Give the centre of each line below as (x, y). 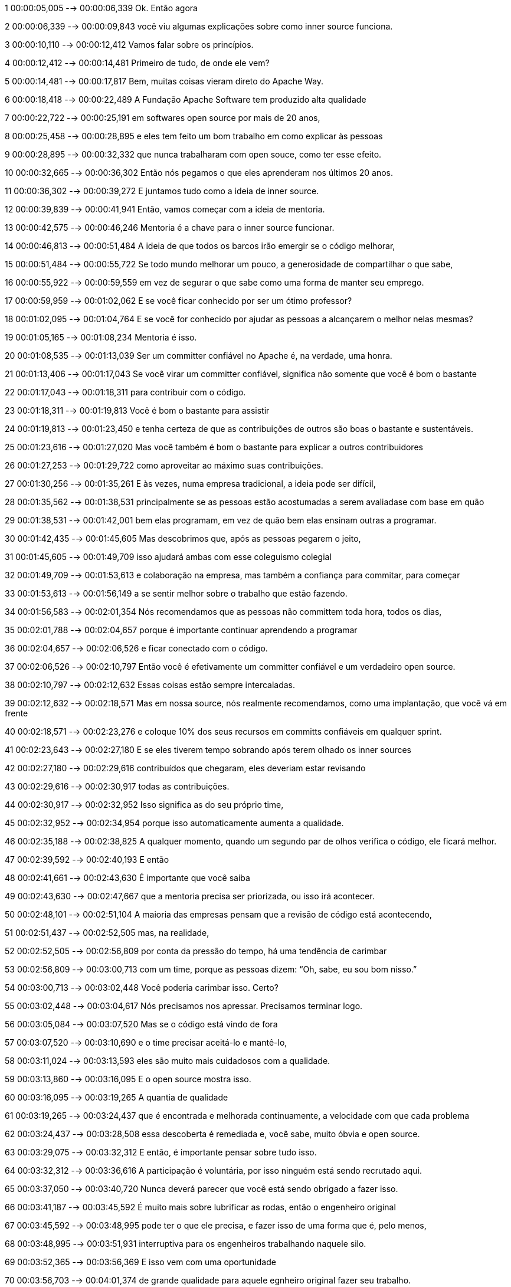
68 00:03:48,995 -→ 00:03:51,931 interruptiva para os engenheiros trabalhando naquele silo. (186, 1244)
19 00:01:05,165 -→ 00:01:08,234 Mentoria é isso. (101, 337)
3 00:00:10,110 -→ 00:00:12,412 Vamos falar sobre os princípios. (129, 45)
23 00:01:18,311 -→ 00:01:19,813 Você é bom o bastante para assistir (137, 410)
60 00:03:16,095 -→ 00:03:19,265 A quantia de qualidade (117, 1097)
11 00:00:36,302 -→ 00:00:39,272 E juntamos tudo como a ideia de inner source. (162, 191)
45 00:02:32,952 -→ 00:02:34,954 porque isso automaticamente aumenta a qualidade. (174, 823)
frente (17, 713)
